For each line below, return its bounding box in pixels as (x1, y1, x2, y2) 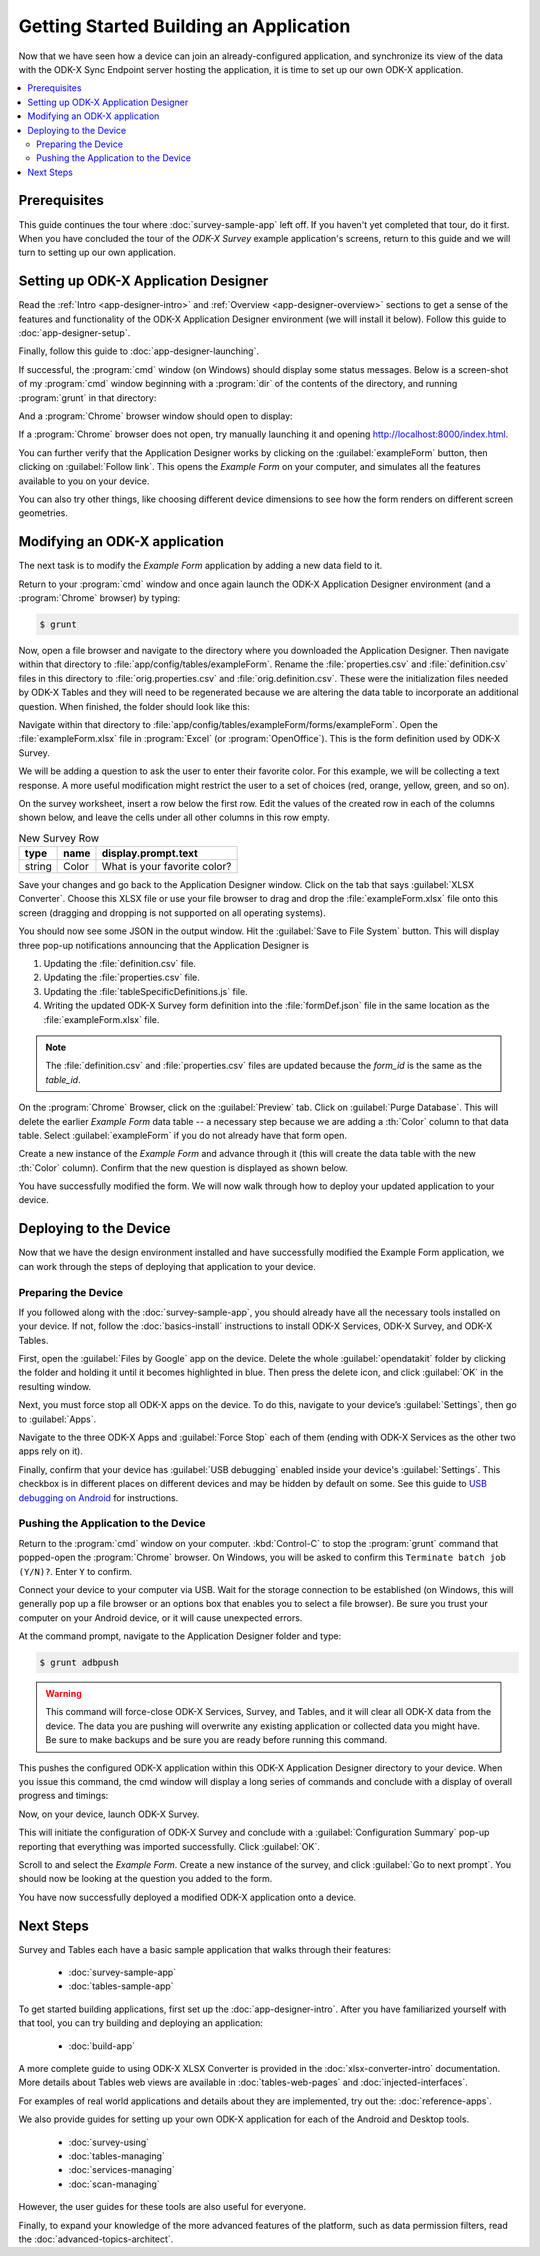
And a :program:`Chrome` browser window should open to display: (18, 410, 294, 422)
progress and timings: (18, 1790, 109, 1802)
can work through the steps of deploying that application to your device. (18, 1260, 317, 1272)
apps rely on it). (18, 1445, 84, 1457)
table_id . (45, 1073, 81, 1085)
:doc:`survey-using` (68, 2136, 150, 2148)
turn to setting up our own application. (18, 246, 177, 259)
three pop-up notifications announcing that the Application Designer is (18, 939, 310, 951)
